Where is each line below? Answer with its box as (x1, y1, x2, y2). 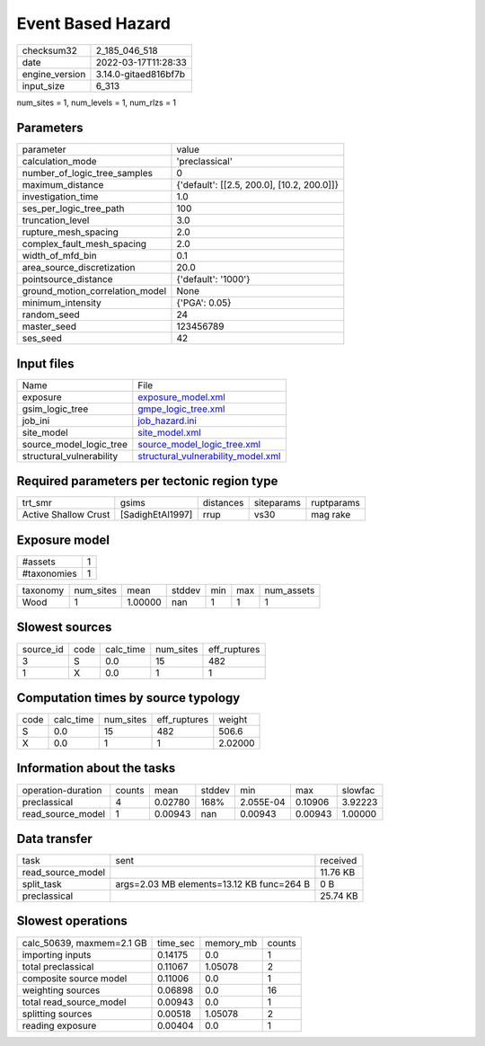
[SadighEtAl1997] (119, 509, 193, 521)
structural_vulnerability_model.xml (137, 449, 281, 462)
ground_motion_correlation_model (22, 285, 167, 297)
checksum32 (22, 44, 78, 57)
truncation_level (22, 214, 90, 226)
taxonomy (22, 584, 65, 597)
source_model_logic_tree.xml (137, 438, 260, 450)
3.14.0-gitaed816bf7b (95, 67, 186, 80)
